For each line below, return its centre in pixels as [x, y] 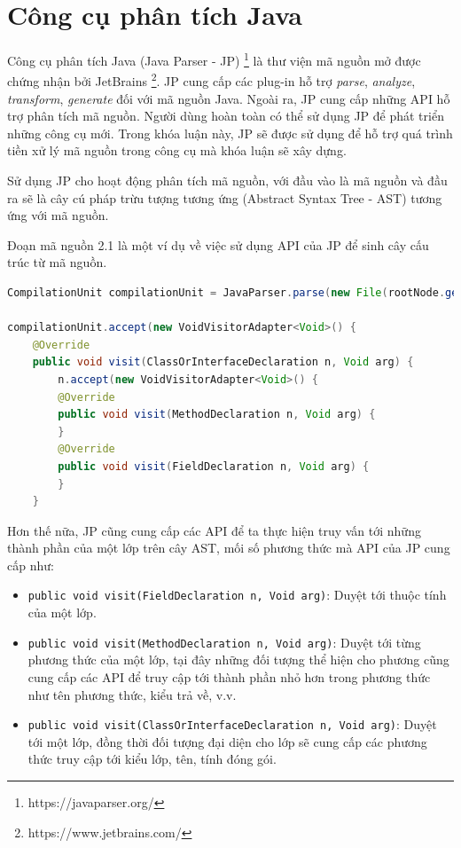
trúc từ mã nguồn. [57, 262]
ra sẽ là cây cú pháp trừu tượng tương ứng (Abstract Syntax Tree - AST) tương [225, 197]
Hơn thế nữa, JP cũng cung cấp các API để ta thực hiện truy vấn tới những [214, 530]
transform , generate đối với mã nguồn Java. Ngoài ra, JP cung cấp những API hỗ [229, 98]
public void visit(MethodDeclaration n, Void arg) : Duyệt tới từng [224, 642]
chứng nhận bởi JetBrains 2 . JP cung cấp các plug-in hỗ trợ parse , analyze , [211, 80]
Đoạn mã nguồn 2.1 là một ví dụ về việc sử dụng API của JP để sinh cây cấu [218, 244]
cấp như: [31, 565]
